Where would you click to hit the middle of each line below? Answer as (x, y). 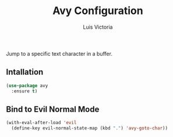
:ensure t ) (24, 91)
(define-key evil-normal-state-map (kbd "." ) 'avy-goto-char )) (89, 128)
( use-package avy (27, 85)
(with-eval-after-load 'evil (41, 123)
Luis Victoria (98, 27)
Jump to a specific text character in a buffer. (59, 53)
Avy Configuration (98, 11)
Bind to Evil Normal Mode (53, 109)
